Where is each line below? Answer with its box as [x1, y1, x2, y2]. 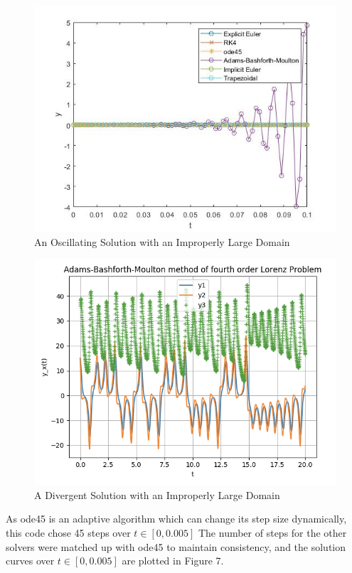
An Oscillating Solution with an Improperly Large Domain [34, 234, 290, 249]
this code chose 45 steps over [6, 525, 131, 540]
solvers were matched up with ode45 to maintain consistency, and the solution [6, 539, 346, 554]
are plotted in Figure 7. [122, 553, 224, 568]
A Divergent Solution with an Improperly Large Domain [34, 487, 280, 502]
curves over [6, 553, 55, 568]
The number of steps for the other [198, 525, 347, 540]
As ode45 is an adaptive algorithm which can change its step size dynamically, [6, 511, 347, 526]
